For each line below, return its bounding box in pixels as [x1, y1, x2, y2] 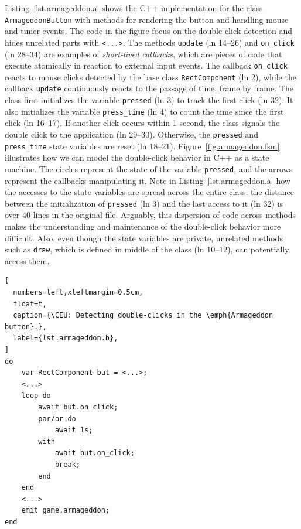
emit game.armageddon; [21, 506, 110, 515]
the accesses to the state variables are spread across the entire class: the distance [5, 186, 295, 198]
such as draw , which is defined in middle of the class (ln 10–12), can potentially [5, 243, 289, 255]
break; [54, 460, 80, 469]
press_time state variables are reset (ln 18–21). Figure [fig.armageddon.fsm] [5, 139, 280, 152]
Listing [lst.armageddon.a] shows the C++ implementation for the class [5, 2, 263, 13]
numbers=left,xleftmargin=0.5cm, [13, 288, 143, 296]
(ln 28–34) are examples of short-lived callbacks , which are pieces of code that [5, 47, 282, 60]
